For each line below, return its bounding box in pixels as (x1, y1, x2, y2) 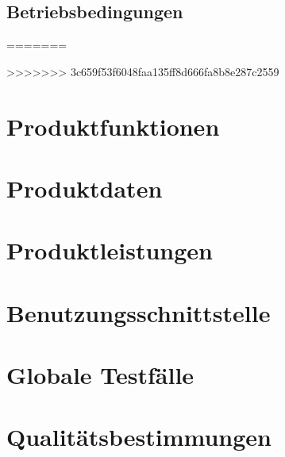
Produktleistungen (6, 234, 213, 267)
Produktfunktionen (6, 109, 220, 142)
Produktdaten (6, 171, 163, 204)
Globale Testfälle (6, 359, 194, 391)
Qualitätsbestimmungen (6, 421, 272, 453)
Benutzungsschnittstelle (6, 296, 271, 328)
